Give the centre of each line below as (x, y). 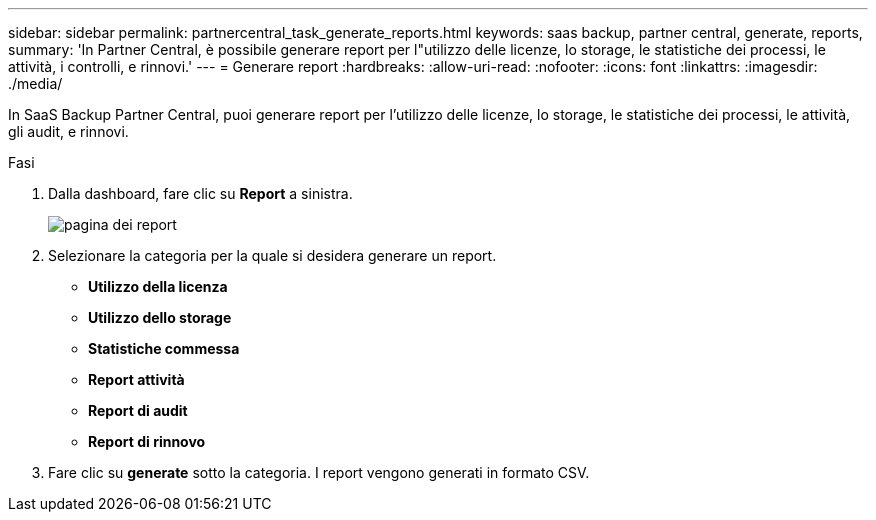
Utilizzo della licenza (158, 286)
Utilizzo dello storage (160, 317)
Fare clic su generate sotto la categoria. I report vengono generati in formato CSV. (319, 472)
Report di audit (138, 410)
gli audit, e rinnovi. (68, 131)
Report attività (136, 379)
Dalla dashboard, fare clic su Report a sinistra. (200, 193)
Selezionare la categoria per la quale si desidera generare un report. (272, 255)
